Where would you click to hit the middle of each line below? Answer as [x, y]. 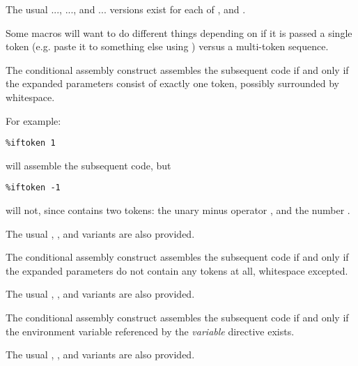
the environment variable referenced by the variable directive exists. [150, 331]
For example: [33, 120]
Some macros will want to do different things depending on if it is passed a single [179, 32]
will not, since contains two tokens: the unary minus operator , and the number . [178, 210]
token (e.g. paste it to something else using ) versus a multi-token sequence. [167, 46]
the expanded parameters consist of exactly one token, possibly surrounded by [172, 83]
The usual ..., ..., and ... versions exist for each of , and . [126, 9]
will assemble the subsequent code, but [88, 165]
